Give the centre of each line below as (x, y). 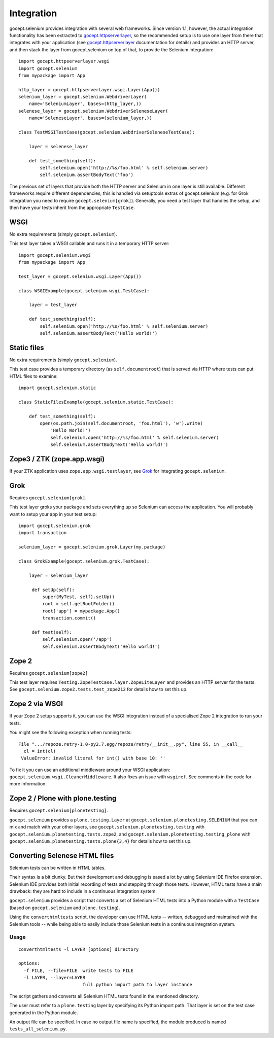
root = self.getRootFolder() (79, 604)
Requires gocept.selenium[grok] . (48, 498)
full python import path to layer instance (137, 985)
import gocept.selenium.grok (55, 526)
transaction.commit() (69, 618)
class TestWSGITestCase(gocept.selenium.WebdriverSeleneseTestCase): (107, 132)
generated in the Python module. (44, 1013)
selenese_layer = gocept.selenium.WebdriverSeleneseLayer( (93, 111)
